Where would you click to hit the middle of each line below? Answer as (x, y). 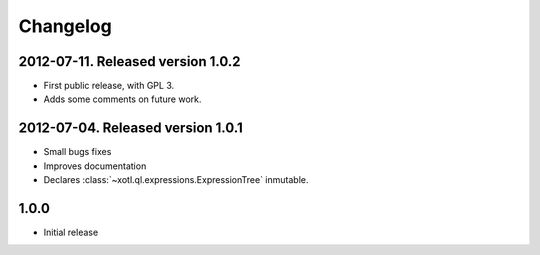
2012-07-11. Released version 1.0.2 (129, 61)
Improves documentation (95, 166)
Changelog (65, 26)
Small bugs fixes (77, 152)
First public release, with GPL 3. (109, 86)
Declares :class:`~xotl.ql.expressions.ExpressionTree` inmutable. (176, 180)
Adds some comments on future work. (122, 99)
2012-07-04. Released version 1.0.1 (131, 128)
